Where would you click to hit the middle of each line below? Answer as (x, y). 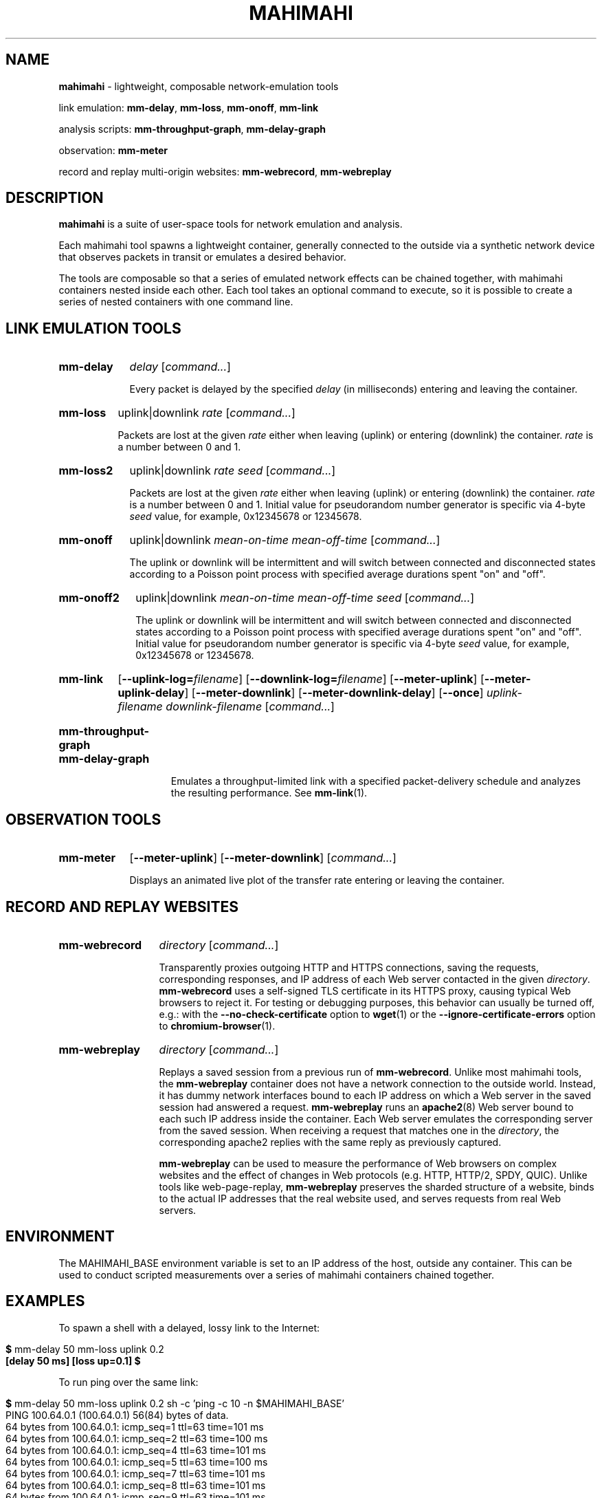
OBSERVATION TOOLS (83, 819)
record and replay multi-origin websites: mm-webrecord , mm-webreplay (225, 171)
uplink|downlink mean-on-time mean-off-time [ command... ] (285, 540)
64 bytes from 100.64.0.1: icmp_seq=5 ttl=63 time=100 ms (137, 1462)
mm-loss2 (86, 471)
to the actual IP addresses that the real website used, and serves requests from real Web (360, 1198)
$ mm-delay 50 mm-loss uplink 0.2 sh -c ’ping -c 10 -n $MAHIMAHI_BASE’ (175, 1403)
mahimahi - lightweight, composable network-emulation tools (199, 86)
